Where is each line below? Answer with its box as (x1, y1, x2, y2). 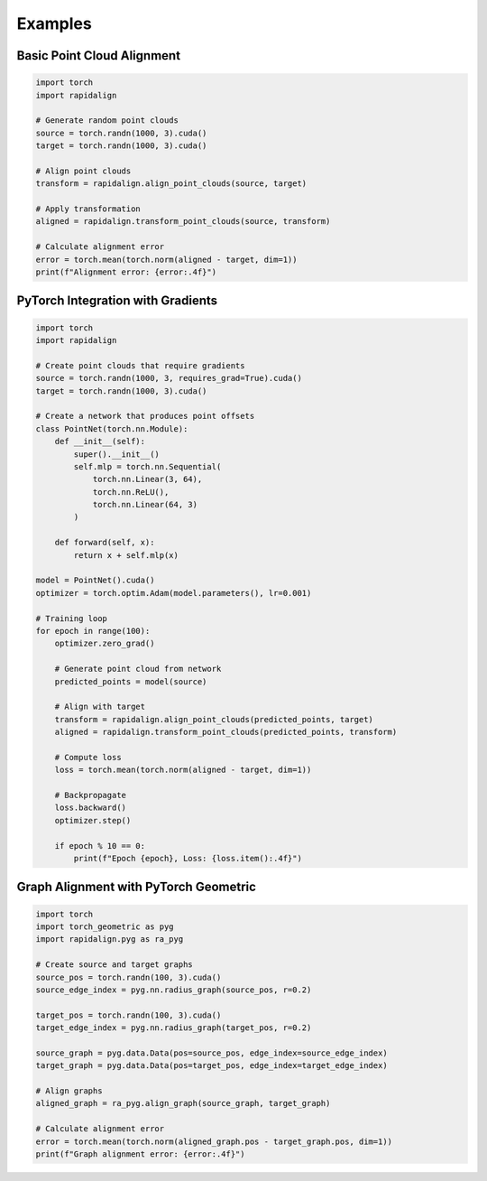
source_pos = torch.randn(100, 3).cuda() (35, 972, 222, 982)
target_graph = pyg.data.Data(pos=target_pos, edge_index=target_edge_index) (35, 1061, 388, 1071)
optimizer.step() (54, 815, 132, 825)
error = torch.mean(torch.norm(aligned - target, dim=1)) (35, 254, 298, 265)
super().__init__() (73, 449, 160, 460)
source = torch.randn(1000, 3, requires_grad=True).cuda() (35, 373, 302, 384)
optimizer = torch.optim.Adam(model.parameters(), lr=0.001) (35, 588, 312, 598)
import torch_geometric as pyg (35, 922, 175, 932)
